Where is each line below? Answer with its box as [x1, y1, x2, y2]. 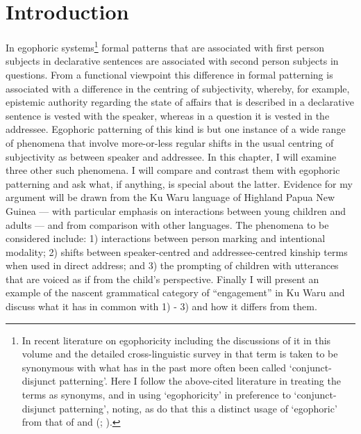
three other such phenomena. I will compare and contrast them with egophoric [6, 163, 340, 177]
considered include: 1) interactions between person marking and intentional [6, 231, 326, 246]
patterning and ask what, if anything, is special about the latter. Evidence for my [6, 176, 353, 191]
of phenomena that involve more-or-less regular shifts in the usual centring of [6, 135, 334, 150]
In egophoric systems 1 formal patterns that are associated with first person [6, 38, 324, 54]
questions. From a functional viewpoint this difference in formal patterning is [6, 67, 333, 81]
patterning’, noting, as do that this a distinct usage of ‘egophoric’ [59, 401, 337, 415]
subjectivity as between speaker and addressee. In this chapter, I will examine [6, 149, 337, 163]
